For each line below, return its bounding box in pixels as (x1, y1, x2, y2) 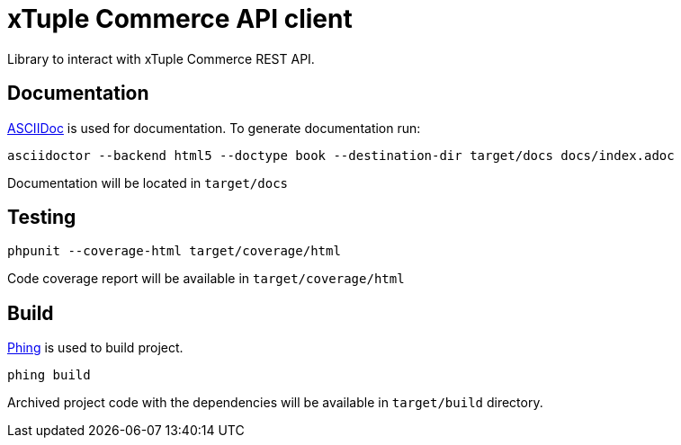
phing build (7, 368, 91, 383)
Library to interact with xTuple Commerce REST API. (7, 50, 315, 67)
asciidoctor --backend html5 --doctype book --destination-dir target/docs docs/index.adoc (7, 147, 675, 163)
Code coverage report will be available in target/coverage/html (7, 271, 405, 287)
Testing (7, 206, 76, 229)
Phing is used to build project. (7, 340, 184, 356)
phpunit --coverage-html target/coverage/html (7, 244, 341, 259)
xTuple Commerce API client (7, 4, 353, 34)
